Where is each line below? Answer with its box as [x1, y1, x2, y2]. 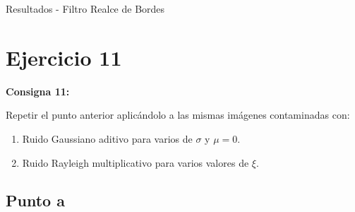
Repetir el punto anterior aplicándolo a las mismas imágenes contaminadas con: [6, 107, 350, 122]
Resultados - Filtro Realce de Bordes [6, 1, 165, 16]
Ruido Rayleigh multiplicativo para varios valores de [22, 155, 249, 170]
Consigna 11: [6, 83, 70, 98]
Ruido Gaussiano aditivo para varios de [22, 131, 193, 146]
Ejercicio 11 [6, 42, 122, 71]
